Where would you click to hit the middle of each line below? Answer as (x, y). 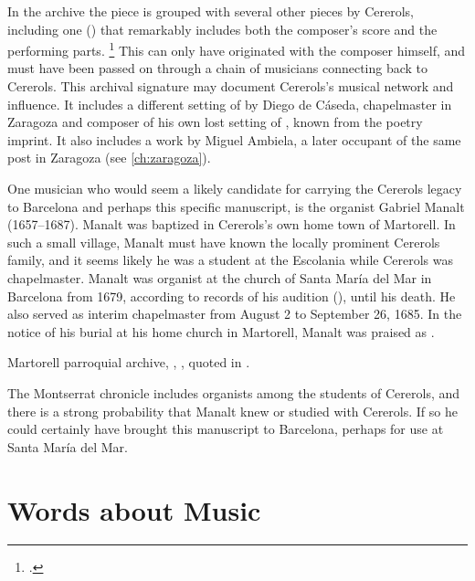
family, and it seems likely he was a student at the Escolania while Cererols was (231, 260)
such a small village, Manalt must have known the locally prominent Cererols (224, 242)
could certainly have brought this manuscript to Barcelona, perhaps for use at (226, 429)
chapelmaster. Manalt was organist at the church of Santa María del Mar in (220, 277)
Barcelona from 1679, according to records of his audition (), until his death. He (232, 296)
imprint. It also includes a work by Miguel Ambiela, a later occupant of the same (234, 139)
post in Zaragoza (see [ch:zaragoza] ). (109, 158)
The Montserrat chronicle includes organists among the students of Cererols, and (234, 392)
